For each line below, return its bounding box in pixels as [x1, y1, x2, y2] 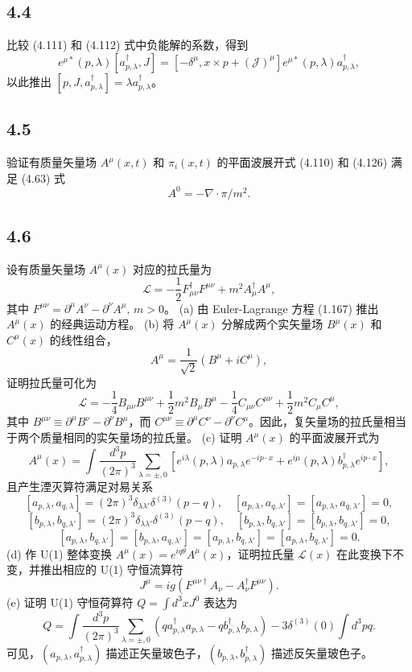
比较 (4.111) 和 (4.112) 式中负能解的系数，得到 [6, 36, 249, 53]
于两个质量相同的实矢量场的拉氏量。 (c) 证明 [6, 429, 242, 446]
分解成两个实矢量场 [221, 315, 323, 332]
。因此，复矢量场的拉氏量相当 [249, 413, 407, 430]
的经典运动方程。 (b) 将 [50, 315, 175, 332]
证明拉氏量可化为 [6, 373, 97, 390]
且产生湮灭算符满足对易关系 [6, 477, 153, 494]
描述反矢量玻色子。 [270, 645, 373, 661]
